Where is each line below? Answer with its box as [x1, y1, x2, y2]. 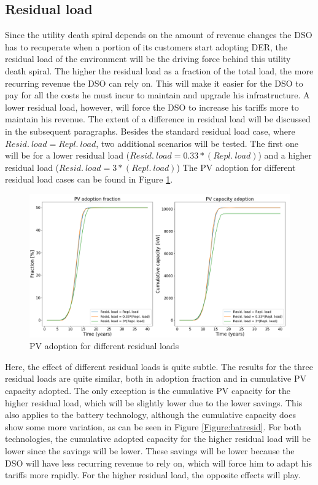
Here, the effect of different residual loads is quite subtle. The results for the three [5, 360, 313, 373]
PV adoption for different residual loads [29, 339, 179, 352]
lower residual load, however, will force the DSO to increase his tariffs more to [5, 100, 299, 113]
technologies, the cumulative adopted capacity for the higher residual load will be [5, 432, 311, 445]
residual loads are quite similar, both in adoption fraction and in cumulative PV [5, 372, 307, 385]
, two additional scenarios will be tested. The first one [96, 136, 299, 149]
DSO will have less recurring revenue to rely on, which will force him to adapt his [5, 456, 312, 469]
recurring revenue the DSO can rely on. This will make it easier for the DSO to [5, 76, 303, 89]
